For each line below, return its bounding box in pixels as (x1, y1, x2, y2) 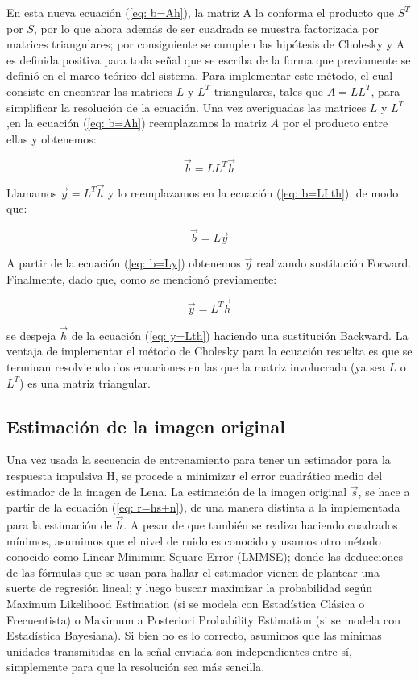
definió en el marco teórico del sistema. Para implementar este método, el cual (6, 67, 393, 84)
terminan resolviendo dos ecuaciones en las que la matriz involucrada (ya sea (6, 359, 385, 375)
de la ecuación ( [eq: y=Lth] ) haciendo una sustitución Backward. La (71, 326, 409, 343)
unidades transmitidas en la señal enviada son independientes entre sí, (6, 642, 352, 659)
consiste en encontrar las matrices (6, 82, 173, 99)
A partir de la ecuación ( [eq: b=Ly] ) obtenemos (6, 255, 241, 272)
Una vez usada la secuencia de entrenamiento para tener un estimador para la (6, 451, 391, 468)
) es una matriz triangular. (19, 374, 151, 391)
